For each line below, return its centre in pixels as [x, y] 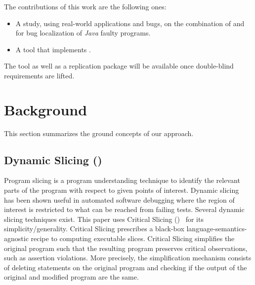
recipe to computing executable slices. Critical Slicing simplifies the [133, 238]
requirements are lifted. [39, 75]
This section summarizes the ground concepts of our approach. [99, 133]
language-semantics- [217, 229]
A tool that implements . [53, 49]
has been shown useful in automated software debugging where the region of [119, 199]
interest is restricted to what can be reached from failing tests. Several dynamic [124, 209]
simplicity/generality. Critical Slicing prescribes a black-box [94, 229]
